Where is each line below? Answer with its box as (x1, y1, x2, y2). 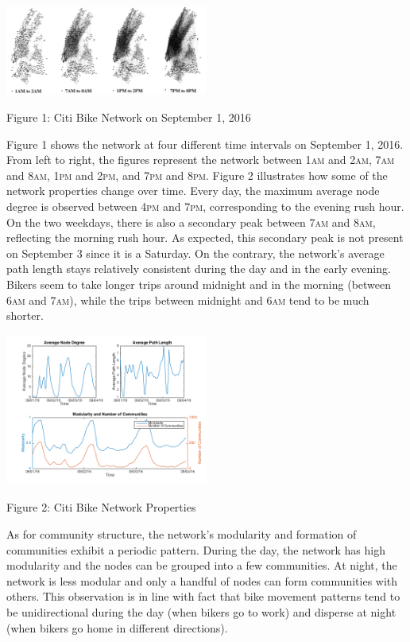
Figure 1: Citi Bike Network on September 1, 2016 (6, 109, 251, 126)
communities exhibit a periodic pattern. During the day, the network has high (6, 541, 385, 558)
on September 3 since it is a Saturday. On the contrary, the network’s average (6, 244, 385, 261)
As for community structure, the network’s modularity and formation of (6, 525, 357, 542)
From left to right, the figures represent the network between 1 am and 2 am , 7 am (6, 151, 395, 168)
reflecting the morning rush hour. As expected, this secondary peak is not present (6, 229, 404, 246)
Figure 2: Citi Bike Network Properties (6, 499, 196, 516)
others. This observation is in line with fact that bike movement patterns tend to (6, 588, 400, 605)
